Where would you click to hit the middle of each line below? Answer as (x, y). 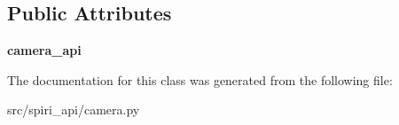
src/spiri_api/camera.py (74, 109)
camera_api (44, 50)
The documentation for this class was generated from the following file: (200, 79)
